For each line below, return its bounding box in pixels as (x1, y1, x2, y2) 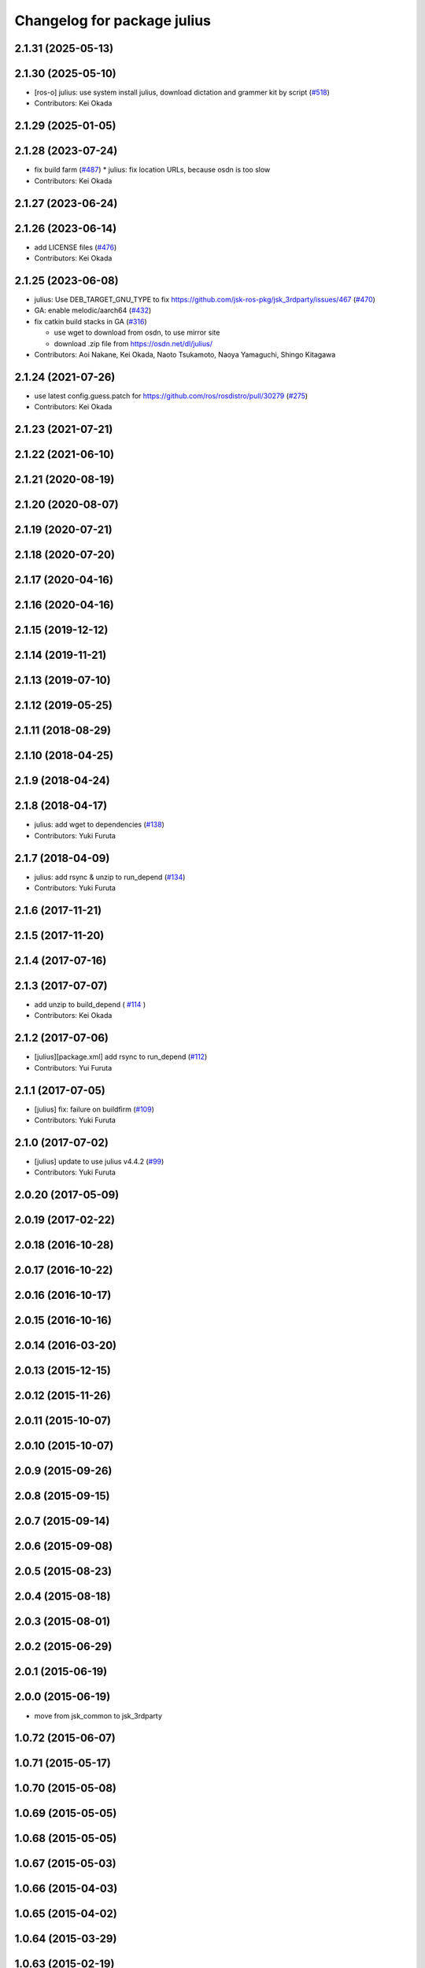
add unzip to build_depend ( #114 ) (34, 1000, 146, 1009)
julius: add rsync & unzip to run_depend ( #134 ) (34, 872, 186, 882)
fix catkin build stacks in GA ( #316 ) (34, 316, 147, 326)
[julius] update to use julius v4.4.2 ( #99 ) (34, 1156, 164, 1166)
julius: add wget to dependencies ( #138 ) (34, 819, 164, 830)
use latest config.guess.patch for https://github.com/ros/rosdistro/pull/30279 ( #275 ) (34, 390, 309, 401)
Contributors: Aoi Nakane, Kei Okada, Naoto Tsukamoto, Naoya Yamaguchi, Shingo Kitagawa (34, 350, 336, 359)
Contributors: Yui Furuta (34, 1063, 113, 1072)
